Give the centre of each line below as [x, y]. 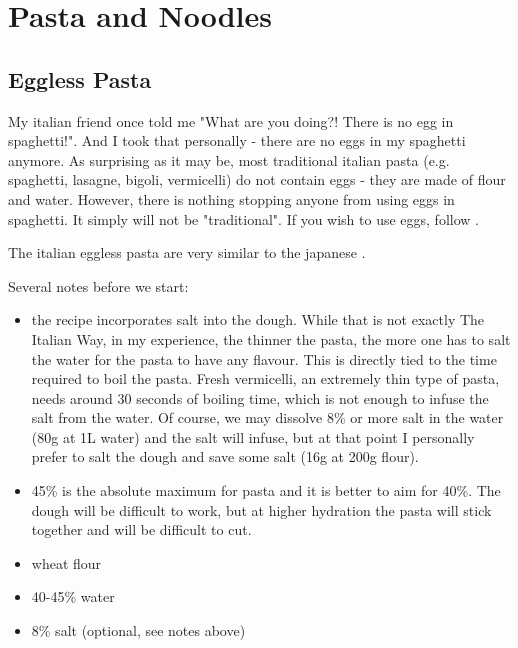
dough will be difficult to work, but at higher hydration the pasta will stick [261, 509]
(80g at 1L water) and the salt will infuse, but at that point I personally [253, 436]
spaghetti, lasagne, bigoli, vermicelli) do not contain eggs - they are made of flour [257, 179]
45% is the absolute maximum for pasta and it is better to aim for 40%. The [266, 490]
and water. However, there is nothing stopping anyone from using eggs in [231, 198]
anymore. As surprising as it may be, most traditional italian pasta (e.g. [229, 159]
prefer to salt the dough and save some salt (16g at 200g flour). [225, 456]
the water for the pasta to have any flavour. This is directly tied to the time [264, 358]
